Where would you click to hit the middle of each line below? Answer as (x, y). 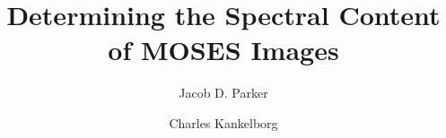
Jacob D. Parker (223, 93)
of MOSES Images (223, 50)
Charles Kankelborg (223, 122)
